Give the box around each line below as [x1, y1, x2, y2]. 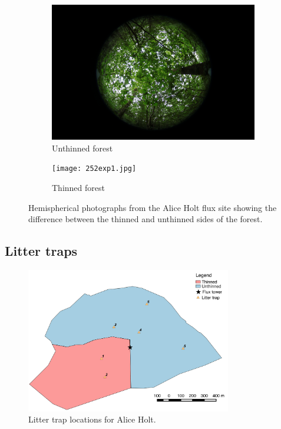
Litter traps [5, 242, 78, 260]
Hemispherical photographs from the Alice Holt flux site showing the [28, 201, 277, 213]
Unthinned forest [52, 141, 113, 154]
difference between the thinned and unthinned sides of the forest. [28, 213, 263, 225]
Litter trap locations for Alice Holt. [28, 413, 156, 425]
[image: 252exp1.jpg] [52, 164, 137, 173]
